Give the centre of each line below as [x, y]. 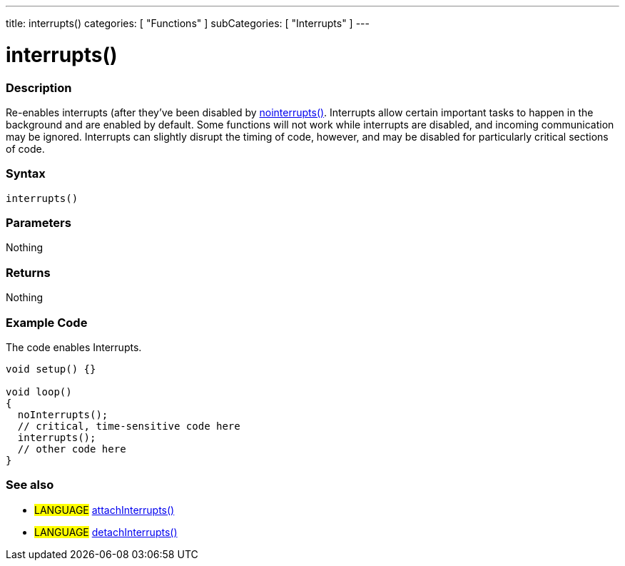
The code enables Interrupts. [74, 347]
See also [30, 485]
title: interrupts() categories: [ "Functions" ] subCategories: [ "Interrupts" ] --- [188, 23]
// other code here [72, 449]
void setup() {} [51, 369]
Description [39, 87]
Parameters [39, 223]
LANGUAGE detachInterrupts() [106, 532]
